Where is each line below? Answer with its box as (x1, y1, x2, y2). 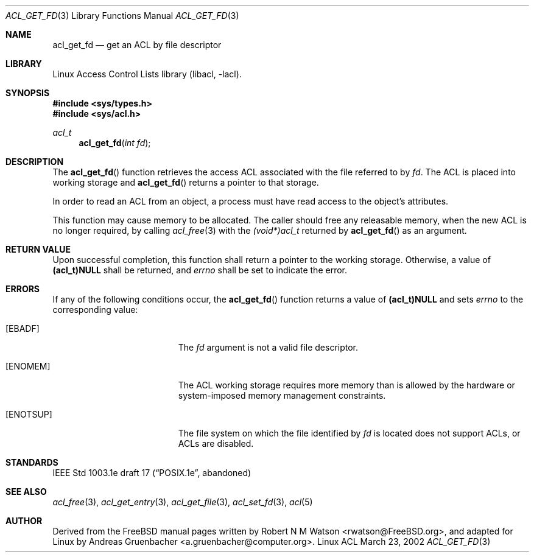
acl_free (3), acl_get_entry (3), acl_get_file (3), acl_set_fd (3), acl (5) (52, 497, 313, 507)
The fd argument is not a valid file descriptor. (178, 342, 359, 352)
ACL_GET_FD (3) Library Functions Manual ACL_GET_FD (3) (5, 10, 239, 21)
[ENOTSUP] (5, 409, 52, 419)
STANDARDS (5, 457, 58, 468)
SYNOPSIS (5, 88, 50, 98)
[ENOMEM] (5, 361, 51, 371)
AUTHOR (5, 516, 43, 526)
